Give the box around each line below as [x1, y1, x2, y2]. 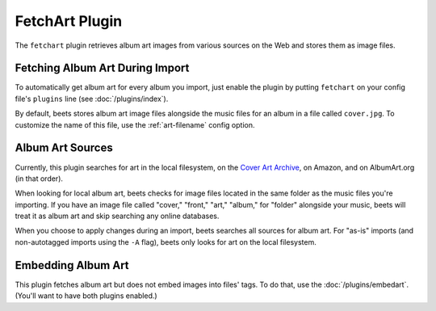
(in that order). [15, 174, 64, 183]
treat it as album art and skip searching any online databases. [15, 211, 220, 221]
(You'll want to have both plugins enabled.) [15, 291, 157, 300]
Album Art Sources [15, 141, 113, 155]
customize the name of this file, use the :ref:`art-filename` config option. [15, 120, 255, 129]
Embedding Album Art [15, 258, 129, 272]
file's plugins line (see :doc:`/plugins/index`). [15, 94, 169, 103]
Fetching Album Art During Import [15, 61, 190, 75]
